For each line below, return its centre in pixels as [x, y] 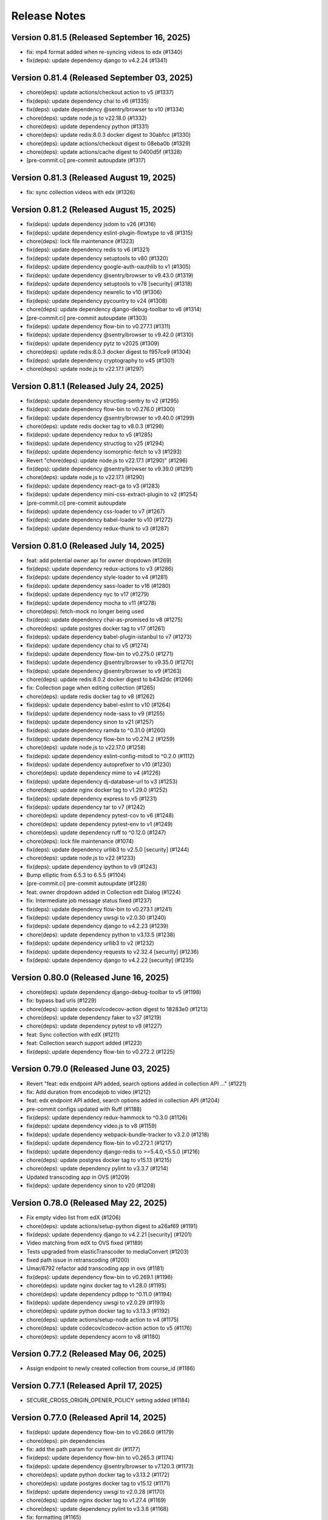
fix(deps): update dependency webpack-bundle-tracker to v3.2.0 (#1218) [118, 1135]
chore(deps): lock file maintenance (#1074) [80, 841]
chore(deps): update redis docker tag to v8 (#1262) [91, 696]
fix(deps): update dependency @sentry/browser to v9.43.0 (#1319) [110, 275]
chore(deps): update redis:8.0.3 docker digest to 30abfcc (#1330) [109, 135]
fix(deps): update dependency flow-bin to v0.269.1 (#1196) [100, 1277]
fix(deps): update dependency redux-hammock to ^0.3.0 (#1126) [107, 1118]
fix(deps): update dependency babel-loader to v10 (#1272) [100, 520]
